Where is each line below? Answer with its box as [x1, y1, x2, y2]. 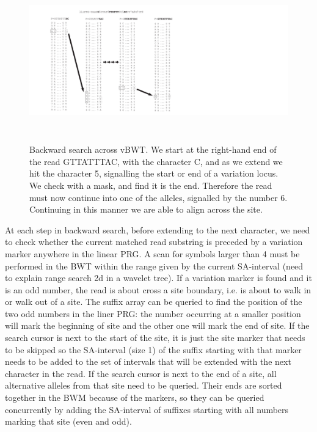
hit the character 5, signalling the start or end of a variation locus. [29, 167, 279, 180]
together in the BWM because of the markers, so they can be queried [5, 391, 264, 404]
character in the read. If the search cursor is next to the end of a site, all [5, 367, 277, 379]
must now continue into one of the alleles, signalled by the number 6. [29, 191, 288, 203]
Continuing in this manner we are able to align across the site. [29, 203, 263, 216]
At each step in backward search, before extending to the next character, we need [5, 223, 310, 236]
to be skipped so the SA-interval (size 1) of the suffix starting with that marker [5, 343, 302, 356]
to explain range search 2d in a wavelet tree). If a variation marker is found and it [5, 271, 312, 284]
